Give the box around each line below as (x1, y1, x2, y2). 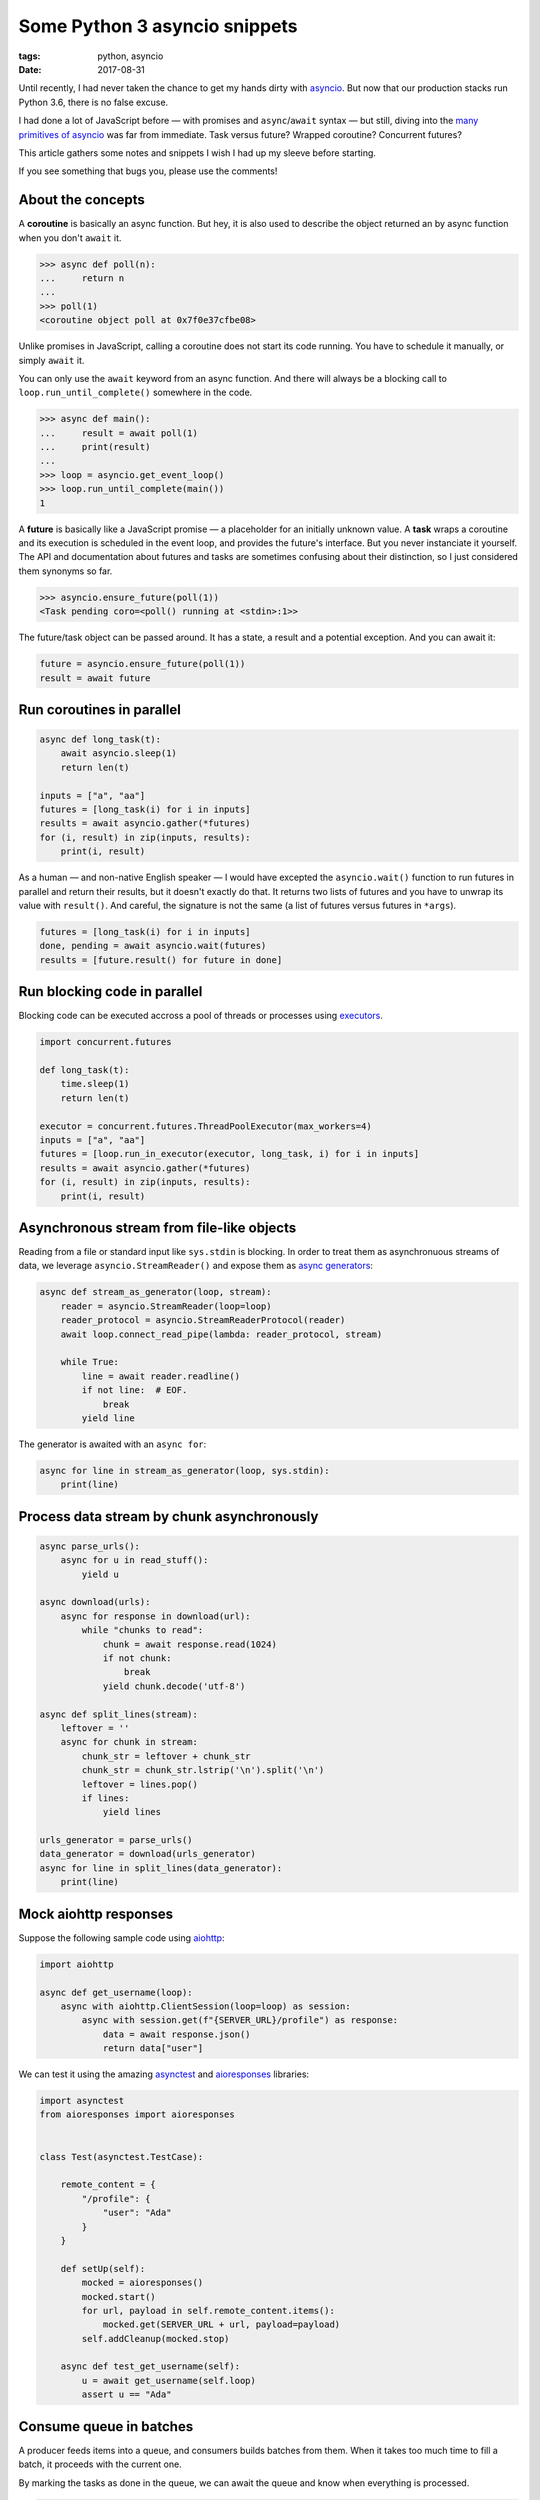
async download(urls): (39, 1596, 151, 1608)
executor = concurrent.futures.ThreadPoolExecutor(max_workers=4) (39, 1120, 372, 1132)
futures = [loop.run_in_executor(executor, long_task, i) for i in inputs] (39, 1148, 420, 1160)
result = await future (39, 672, 151, 684)
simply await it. (18, 354, 85, 366)
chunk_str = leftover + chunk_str (81, 1750, 251, 1762)
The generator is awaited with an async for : (18, 1438, 207, 1450)
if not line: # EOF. (81, 1385, 188, 1396)
